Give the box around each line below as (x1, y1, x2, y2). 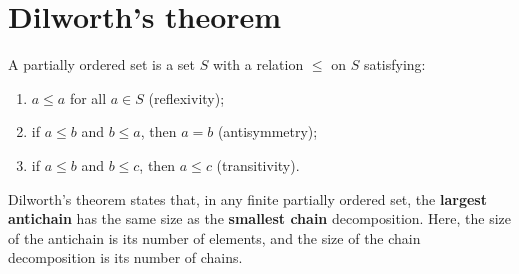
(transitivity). (216, 154, 300, 175)
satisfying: (363, 54, 426, 75)
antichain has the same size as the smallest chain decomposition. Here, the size (8, 208, 512, 229)
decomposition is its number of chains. (8, 247, 243, 268)
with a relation (212, 54, 304, 75)
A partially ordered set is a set (8, 54, 195, 75)
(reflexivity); (148, 87, 225, 108)
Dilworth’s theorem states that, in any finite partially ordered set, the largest (8, 188, 487, 209)
